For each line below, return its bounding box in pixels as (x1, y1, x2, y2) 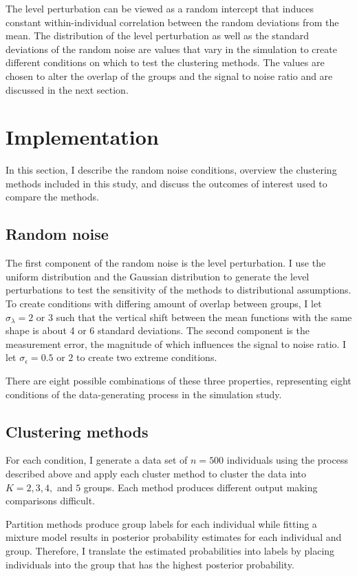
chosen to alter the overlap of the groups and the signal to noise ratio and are (6, 68, 333, 83)
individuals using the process (226, 453, 348, 467)
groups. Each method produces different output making (83, 480, 318, 494)
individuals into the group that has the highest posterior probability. (6, 557, 294, 571)
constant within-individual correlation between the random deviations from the (6, 14, 339, 29)
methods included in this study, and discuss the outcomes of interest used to (6, 176, 327, 190)
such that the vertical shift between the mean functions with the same (56, 309, 352, 324)
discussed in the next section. (6, 82, 129, 96)
